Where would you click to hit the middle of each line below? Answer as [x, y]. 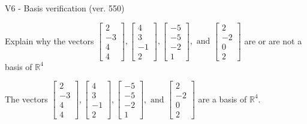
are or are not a [273, 40]
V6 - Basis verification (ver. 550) [65, 8]
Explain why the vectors [49, 40]
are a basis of [222, 99]
